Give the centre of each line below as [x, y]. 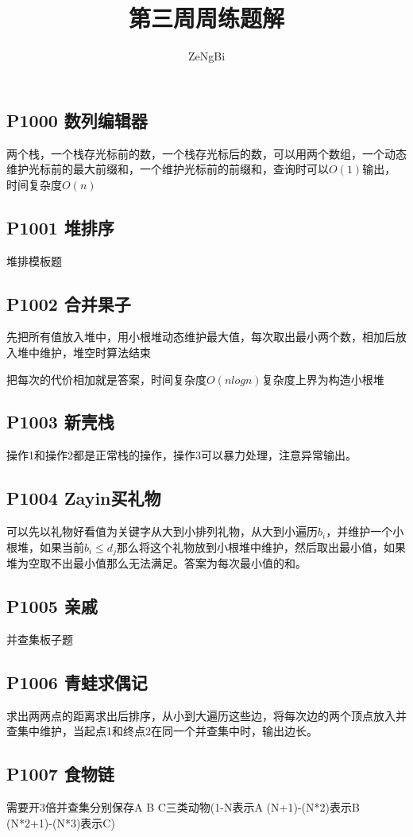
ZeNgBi [206, 56]
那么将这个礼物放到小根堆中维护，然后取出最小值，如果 [261, 546]
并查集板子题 [40, 639]
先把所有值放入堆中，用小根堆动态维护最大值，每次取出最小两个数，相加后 [201, 337]
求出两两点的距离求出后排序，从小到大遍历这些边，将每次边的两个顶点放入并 [206, 715]
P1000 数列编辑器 [77, 120]
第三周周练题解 [206, 18]
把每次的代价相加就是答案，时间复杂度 [106, 379]
